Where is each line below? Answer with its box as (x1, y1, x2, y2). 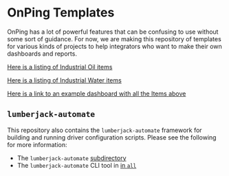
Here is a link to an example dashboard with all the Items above (7, 89, 186, 98)
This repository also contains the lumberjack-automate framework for (7, 126, 202, 134)
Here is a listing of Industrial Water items (7, 76, 122, 84)
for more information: (7, 140, 67, 148)
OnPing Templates (7, 5, 115, 21)
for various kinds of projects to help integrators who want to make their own (7, 42, 222, 50)
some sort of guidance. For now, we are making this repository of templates (7, 34, 221, 43)
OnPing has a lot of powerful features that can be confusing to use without (7, 27, 219, 36)
